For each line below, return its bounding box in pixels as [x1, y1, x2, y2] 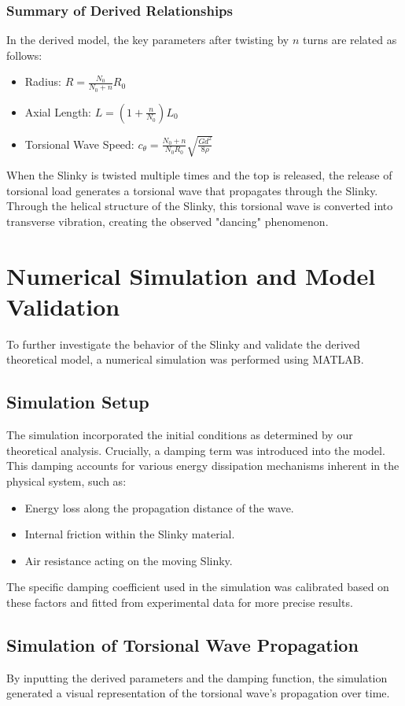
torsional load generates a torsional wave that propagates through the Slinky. [6, 182, 378, 198]
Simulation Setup [6, 390, 149, 414]
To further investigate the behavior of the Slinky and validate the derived [6, 335, 360, 352]
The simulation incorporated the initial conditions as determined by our [6, 427, 353, 443]
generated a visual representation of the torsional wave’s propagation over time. [6, 685, 390, 701]
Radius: [24, 73, 61, 90]
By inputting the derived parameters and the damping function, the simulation [6, 669, 388, 686]
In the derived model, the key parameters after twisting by [6, 31, 289, 48]
